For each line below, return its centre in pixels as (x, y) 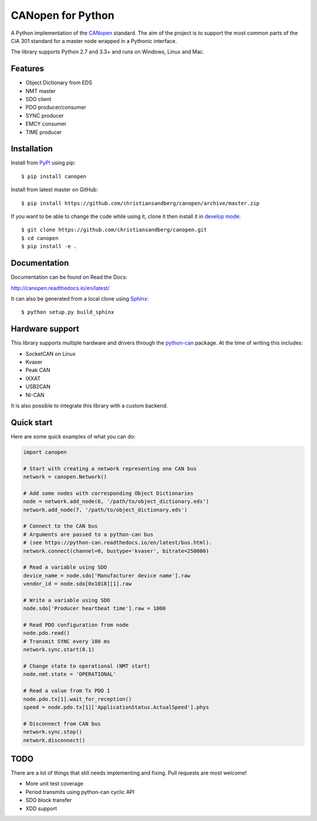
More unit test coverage (54, 784)
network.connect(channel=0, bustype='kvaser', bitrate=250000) (116, 551)
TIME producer (44, 132)
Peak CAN (38, 370)
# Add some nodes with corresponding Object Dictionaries (108, 493)
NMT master (41, 91)
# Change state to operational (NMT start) (87, 666)
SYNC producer (45, 115)
